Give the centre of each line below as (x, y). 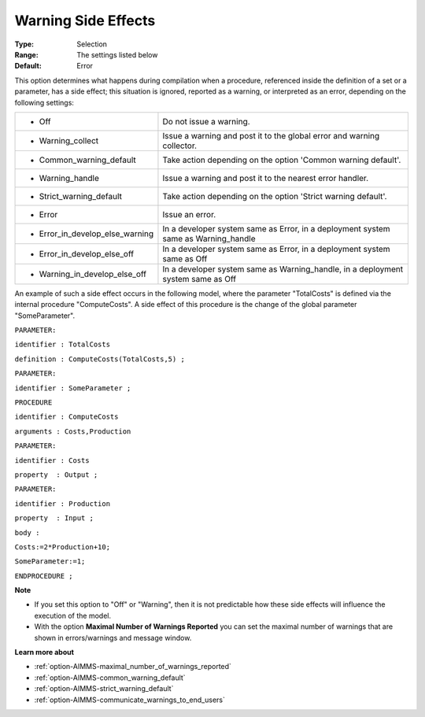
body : (27, 532)
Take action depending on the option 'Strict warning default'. (275, 196)
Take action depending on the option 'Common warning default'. (282, 160)
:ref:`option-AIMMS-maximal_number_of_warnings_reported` (133, 667)
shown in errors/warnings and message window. (113, 638)
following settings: (44, 102)
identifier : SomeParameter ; (73, 388)
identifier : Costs (52, 460)
